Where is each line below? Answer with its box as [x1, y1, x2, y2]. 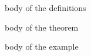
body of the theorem [5, 21, 79, 33]
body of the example [5, 40, 79, 53]
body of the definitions [5, 2, 86, 13]
